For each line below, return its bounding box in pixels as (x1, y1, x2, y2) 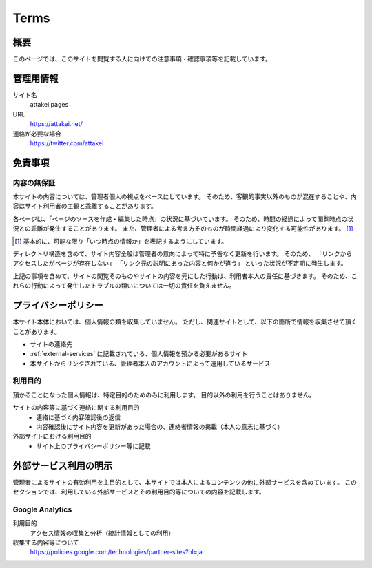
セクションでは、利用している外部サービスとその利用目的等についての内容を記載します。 (12, 487, 265, 496)
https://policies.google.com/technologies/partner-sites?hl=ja (30, 548, 203, 556)
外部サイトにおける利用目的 (12, 432, 92, 441)
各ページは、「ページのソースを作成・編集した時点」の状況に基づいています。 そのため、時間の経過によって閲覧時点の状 (12, 214, 354, 223)
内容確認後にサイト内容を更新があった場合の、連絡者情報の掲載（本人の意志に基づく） (36, 422, 284, 430)
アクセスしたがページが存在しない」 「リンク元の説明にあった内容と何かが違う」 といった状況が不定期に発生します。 (12, 259, 347, 268)
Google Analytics (12, 505, 72, 514)
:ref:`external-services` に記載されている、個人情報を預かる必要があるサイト (30, 350, 248, 358)
